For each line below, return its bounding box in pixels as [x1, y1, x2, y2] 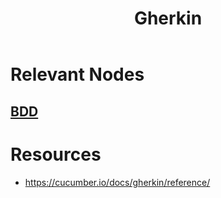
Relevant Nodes [10, 63, 145, 86]
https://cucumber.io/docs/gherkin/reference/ [24, 176, 211, 188]
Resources [10, 143, 102, 166]
